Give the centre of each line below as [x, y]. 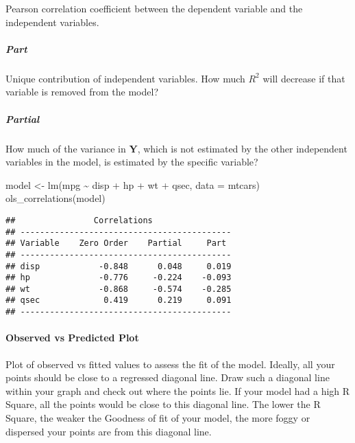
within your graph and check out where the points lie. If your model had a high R [178, 390]
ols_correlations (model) [56, 198]
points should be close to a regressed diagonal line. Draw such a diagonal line [168, 377]
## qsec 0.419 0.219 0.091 [119, 300]
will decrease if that [304, 78]
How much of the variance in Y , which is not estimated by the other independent [176, 148]
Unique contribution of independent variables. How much [125, 78]
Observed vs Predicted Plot [72, 338]
